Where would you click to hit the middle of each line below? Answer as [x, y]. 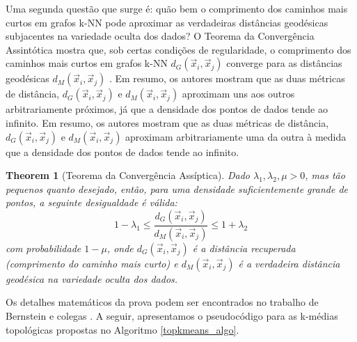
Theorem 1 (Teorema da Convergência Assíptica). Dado [128, 175]
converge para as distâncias [284, 63]
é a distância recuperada [244, 248]
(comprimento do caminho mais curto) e [92, 263]
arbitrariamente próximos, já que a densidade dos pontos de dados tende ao [167, 109]
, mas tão [325, 175]
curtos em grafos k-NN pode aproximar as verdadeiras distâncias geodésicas [167, 22]
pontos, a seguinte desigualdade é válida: [92, 202]
